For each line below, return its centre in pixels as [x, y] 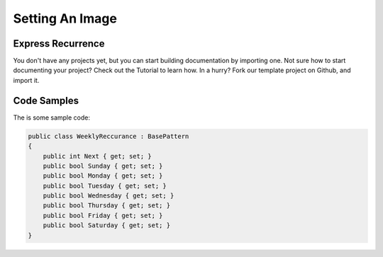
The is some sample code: [52, 118]
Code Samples [46, 100]
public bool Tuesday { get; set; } [105, 185]
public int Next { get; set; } [97, 156]
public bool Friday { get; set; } [103, 215]
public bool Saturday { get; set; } [106, 225]
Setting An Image [65, 18]
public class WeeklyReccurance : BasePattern [109, 136]
